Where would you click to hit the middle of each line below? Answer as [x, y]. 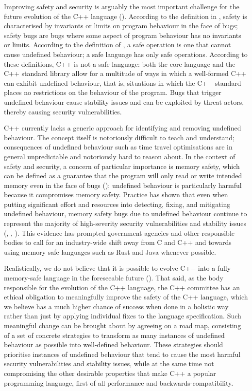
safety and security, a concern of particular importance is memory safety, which [122, 166]
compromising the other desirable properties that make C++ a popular [110, 373]
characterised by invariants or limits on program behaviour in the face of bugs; [121, 26]
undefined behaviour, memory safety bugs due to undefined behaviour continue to [126, 214]
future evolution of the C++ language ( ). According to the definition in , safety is [126, 16]
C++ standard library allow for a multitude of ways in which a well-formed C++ [125, 73]
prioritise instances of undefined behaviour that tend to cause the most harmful [122, 354]
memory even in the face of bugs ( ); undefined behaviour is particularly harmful [123, 185]
